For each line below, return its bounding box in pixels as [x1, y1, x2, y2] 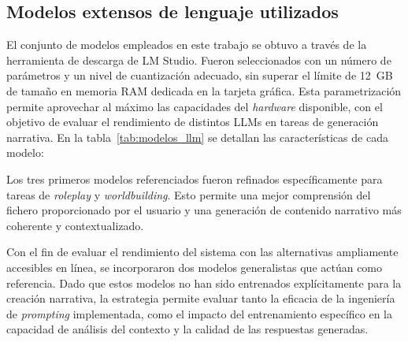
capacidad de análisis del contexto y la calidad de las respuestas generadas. [6, 321, 369, 337]
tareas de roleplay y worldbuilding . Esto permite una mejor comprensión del [6, 186, 371, 203]
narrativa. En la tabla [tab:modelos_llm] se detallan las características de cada [6, 128, 388, 145]
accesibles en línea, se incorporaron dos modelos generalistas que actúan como [6, 258, 383, 275]
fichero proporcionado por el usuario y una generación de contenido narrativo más [6, 202, 402, 218]
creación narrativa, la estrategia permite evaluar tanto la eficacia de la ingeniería [6, 290, 395, 307]
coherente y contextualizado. [6, 217, 144, 233]
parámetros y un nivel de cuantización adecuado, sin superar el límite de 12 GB [6, 67, 393, 84]
